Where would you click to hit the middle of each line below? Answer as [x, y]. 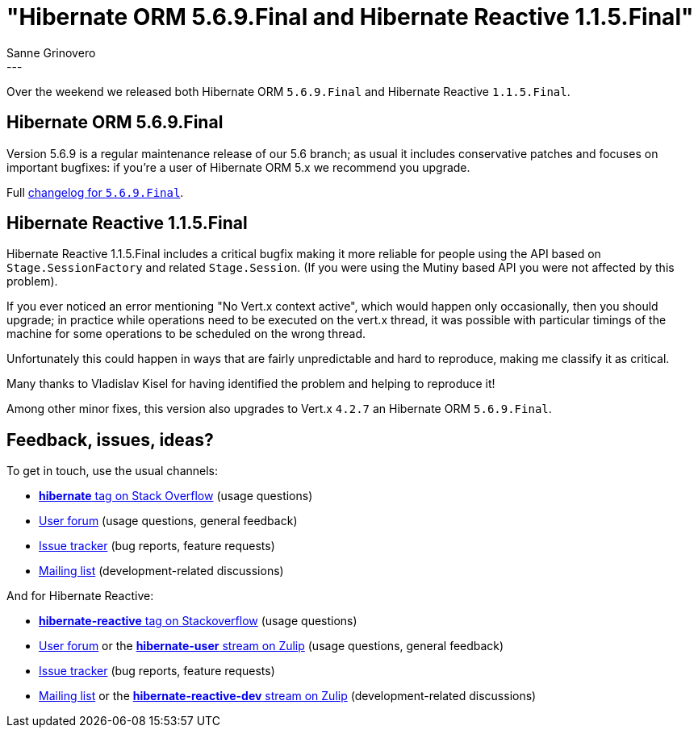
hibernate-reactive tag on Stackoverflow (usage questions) [198, 621]
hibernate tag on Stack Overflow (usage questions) [176, 496]
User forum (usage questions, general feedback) [168, 521]
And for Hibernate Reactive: [80, 596]
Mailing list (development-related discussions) [161, 571]
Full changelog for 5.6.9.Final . [95, 192]
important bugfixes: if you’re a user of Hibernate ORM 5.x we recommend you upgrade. [238, 167]
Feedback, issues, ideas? [110, 440]
